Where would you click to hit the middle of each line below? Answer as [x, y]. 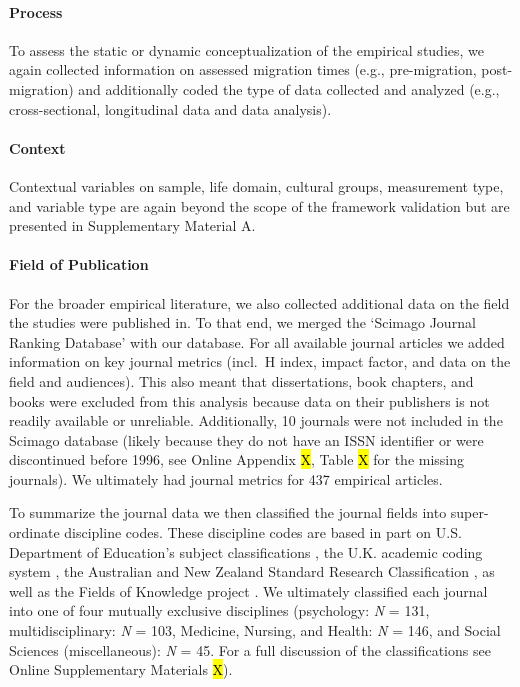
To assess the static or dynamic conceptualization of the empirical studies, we [247, 49]
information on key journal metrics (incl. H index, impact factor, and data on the [260, 361]
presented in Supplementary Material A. [132, 225]
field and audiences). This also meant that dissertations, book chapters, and [241, 380]
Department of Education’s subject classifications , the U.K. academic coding [246, 551]
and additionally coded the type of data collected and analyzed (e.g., [289, 88]
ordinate [34, 532]
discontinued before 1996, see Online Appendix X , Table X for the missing [237, 459]
